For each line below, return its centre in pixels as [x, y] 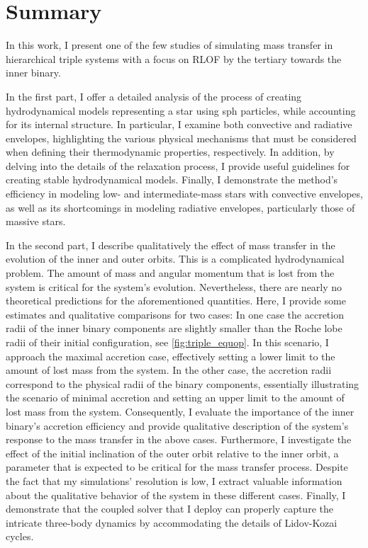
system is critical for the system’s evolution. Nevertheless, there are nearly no [174, 286]
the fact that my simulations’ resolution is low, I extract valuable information [174, 480]
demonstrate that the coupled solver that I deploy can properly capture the [169, 509]
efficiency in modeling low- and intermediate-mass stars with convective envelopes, [184, 194]
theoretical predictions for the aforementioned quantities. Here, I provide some [176, 301]
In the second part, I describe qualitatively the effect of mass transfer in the [171, 245]
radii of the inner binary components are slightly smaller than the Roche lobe [174, 328]
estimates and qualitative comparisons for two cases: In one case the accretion [175, 314]
